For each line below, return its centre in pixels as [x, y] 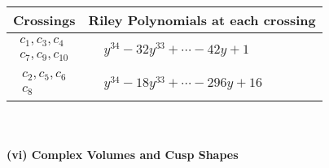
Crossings [44, 20]
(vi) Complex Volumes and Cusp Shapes [123, 154]
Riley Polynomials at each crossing [202, 20]
